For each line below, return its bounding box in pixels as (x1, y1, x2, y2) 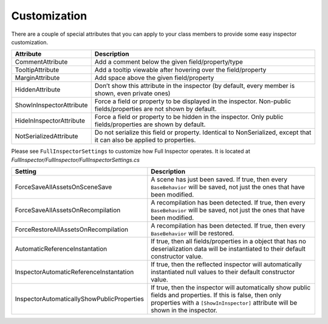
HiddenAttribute (15, 86, 61, 94)
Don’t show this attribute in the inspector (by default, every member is (94, 82, 295, 90)
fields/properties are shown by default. (94, 120, 206, 129)
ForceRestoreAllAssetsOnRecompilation (15, 225, 129, 234)
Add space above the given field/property (94, 73, 214, 82)
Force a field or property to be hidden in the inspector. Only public (94, 113, 284, 121)
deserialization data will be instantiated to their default (151, 245, 306, 253)
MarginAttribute (15, 73, 60, 82)
